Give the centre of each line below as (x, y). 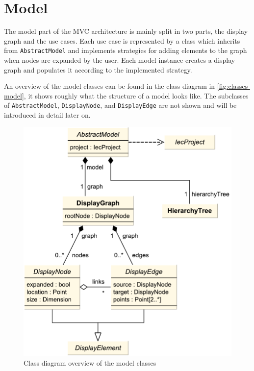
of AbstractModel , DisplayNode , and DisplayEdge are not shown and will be (120, 105)
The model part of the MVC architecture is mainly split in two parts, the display (126, 31)
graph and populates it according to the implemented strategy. (98, 69)
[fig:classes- (233, 86)
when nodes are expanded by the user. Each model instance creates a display (120, 60)
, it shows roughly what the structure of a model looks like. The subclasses (136, 95)
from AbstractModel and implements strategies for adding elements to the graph (126, 50)
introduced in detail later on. (47, 115)
